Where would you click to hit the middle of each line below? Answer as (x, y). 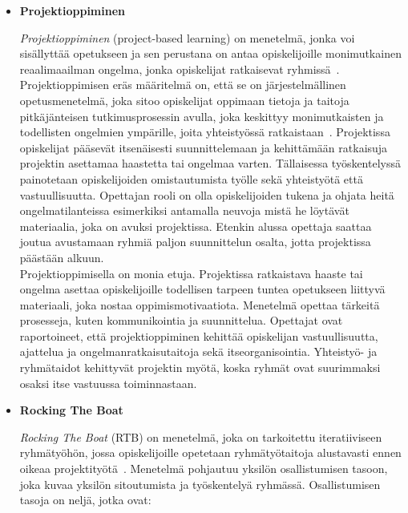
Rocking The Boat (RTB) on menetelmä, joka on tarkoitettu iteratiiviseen (201, 436)
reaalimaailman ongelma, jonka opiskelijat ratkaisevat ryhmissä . (180, 69)
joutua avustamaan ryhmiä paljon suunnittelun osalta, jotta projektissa (195, 242)
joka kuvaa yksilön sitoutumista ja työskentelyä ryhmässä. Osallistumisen (200, 484)
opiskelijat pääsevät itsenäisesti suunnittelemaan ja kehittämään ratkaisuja (204, 147)
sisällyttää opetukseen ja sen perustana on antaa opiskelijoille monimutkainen (210, 53)
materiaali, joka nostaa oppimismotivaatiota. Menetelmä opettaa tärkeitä (200, 304)
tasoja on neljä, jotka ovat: (85, 500)
